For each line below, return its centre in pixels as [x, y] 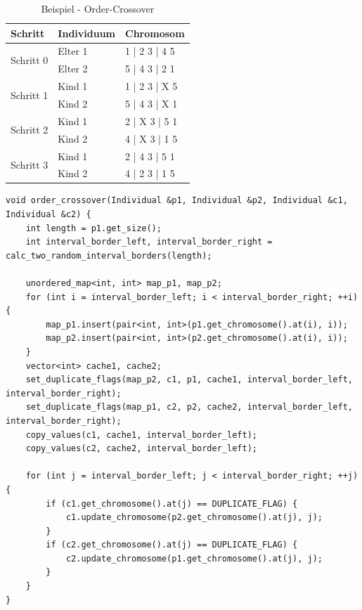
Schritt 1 [30, 95]
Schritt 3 [30, 164]
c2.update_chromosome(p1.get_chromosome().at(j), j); [194, 558]
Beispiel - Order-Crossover [98, 8]
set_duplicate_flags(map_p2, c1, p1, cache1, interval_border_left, [189, 380]
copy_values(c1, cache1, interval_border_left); [141, 435]
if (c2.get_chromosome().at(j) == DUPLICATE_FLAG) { [172, 545]
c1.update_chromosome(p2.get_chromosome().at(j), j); [194, 518]
